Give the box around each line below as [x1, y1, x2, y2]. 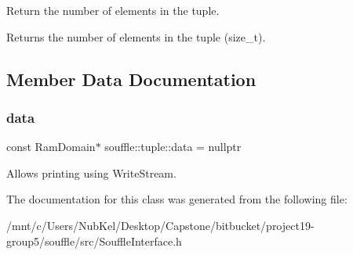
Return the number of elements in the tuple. [6, 2, 220, 18]
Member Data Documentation [6, 66, 257, 91]
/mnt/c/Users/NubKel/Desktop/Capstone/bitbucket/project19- [6, 217, 315, 233]
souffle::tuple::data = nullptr [104, 138, 242, 155]
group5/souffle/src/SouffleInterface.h [6, 232, 182, 249]
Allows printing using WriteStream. [6, 164, 176, 181]
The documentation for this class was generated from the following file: [6, 191, 348, 207]
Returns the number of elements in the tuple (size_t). [6, 28, 266, 45]
